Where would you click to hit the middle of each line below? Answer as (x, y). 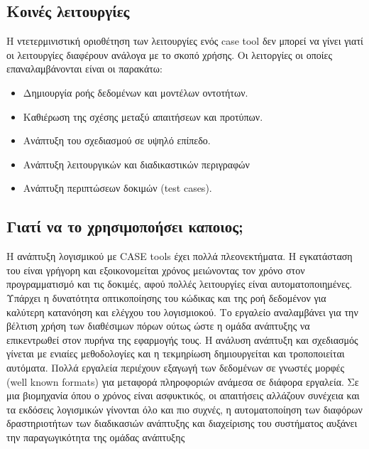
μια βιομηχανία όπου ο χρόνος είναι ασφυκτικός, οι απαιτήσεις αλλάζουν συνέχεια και (183, 395)
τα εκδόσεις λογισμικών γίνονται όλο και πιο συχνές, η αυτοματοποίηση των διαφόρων (184, 409)
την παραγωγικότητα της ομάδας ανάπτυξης (96, 437)
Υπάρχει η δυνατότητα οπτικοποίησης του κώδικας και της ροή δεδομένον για (166, 297)
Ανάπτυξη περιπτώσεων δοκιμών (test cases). (117, 188)
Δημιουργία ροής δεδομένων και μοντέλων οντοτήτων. (136, 92)
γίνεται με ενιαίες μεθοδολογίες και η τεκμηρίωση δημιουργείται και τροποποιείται (176, 353)
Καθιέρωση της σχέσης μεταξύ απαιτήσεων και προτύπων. (143, 116)
